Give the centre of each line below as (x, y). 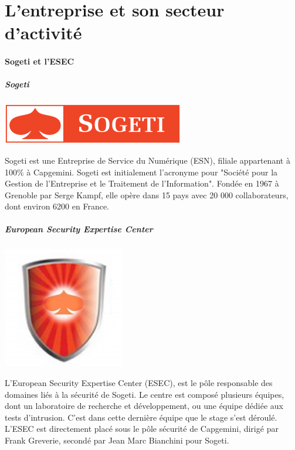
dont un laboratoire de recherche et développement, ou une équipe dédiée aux (144, 406)
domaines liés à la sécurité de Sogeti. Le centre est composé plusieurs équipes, (145, 394)
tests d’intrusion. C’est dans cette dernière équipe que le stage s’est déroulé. (141, 417)
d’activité (43, 33)
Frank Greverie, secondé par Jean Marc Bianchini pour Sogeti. (117, 440)
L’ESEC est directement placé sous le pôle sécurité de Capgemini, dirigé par (142, 429)
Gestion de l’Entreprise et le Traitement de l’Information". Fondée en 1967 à (142, 183)
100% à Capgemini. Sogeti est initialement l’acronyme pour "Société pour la (141, 172)
